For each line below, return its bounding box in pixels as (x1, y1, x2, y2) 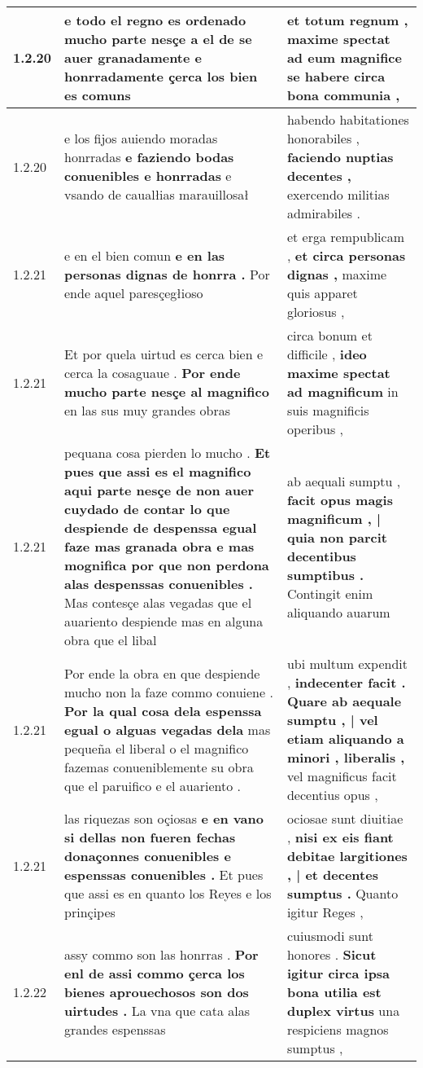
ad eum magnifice (286, 48, 402, 67)
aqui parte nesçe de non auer (64, 481, 254, 499)
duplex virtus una (286, 1001, 400, 1020)
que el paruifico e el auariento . (64, 776, 241, 795)
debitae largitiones (286, 846, 408, 865)
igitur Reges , (286, 903, 364, 921)
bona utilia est (286, 982, 382, 1001)
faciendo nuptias (286, 147, 394, 166)
